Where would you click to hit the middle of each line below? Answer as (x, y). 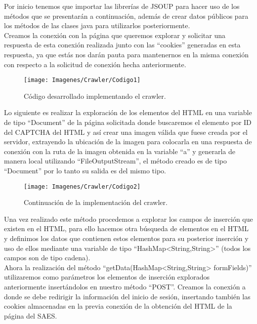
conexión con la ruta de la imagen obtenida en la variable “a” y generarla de (120, 151)
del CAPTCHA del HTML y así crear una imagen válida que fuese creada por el (126, 132)
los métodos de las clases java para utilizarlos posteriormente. (97, 25)
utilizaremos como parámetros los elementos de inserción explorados (107, 277)
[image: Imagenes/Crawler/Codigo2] (82, 186)
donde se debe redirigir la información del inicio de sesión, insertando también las (127, 296)
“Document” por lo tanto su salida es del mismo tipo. (85, 170)
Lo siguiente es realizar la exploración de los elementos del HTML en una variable (128, 112)
